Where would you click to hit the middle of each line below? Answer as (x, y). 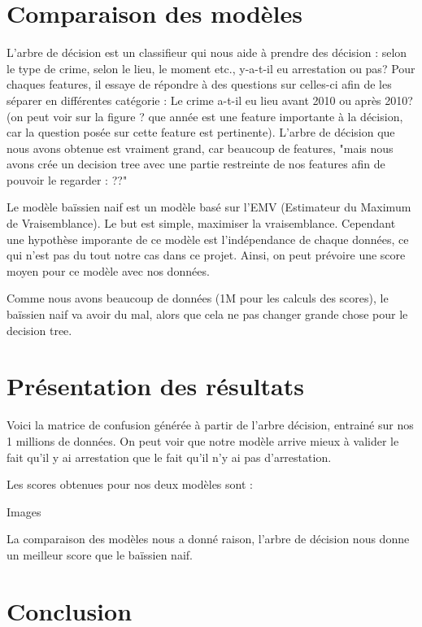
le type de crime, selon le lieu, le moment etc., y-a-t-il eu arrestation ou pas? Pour (211, 68)
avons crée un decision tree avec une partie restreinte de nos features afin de (196, 164)
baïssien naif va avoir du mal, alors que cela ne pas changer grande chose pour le (207, 314)
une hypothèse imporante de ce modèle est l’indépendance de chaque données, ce (208, 239)
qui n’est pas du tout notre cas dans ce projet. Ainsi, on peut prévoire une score (206, 255)
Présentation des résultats (155, 386)
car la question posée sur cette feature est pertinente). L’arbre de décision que (201, 132)
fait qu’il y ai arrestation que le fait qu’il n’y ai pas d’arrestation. (169, 457)
